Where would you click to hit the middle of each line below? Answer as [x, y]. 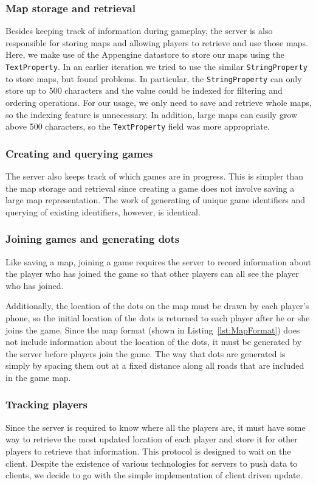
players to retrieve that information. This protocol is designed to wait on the [148, 451]
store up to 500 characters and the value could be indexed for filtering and [144, 90]
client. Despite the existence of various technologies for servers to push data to [152, 463]
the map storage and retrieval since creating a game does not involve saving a [150, 188]
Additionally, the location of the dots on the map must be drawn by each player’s [157, 306]
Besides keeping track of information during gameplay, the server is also [139, 31]
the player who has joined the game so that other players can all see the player [152, 274]
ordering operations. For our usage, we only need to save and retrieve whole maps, [159, 102]
